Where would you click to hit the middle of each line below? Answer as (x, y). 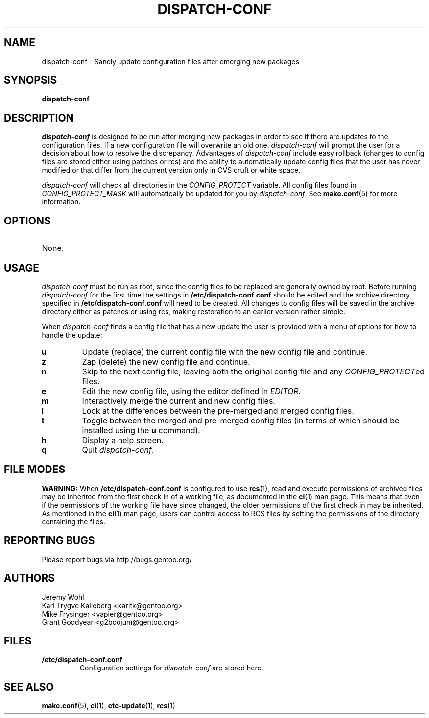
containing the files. (73, 521)
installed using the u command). (141, 430)
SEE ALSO (29, 687)
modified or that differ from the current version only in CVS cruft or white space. (171, 170)
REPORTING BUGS (49, 541)
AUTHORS (30, 578)
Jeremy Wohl (63, 597)
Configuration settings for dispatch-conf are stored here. (171, 668)
